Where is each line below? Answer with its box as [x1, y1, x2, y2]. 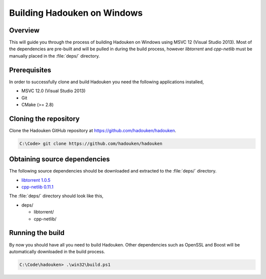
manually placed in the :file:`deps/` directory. [9, 53, 100, 59]
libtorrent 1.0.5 [21, 177, 51, 183]
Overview [9, 26, 40, 35]
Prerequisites [9, 66, 51, 74]
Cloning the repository [9, 114, 80, 123]
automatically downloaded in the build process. [9, 248, 105, 254]
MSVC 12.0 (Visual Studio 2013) [21, 88, 86, 94]
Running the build [9, 229, 65, 237]
